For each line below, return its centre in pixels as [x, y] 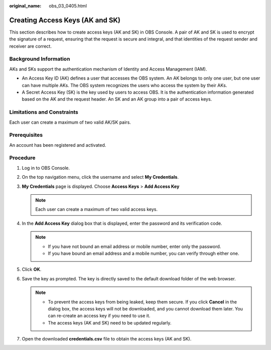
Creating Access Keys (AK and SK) [65, 20]
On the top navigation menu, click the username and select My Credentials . [100, 177]
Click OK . [32, 269]
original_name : [25, 6]
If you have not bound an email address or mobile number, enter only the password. [134, 246]
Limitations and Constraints [44, 112]
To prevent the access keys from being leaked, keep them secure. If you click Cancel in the [142, 302]
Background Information [40, 59]
